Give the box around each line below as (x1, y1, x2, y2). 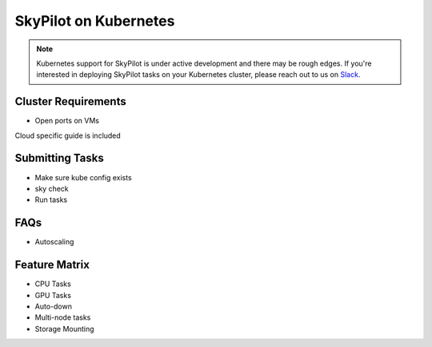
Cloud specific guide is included (14, 131, 122, 140)
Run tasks (34, 195, 68, 204)
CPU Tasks (34, 279, 71, 288)
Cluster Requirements (14, 95, 127, 108)
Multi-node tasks (34, 313, 91, 322)
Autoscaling (34, 237, 74, 247)
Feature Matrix (14, 258, 90, 272)
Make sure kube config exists (34, 172, 132, 182)
